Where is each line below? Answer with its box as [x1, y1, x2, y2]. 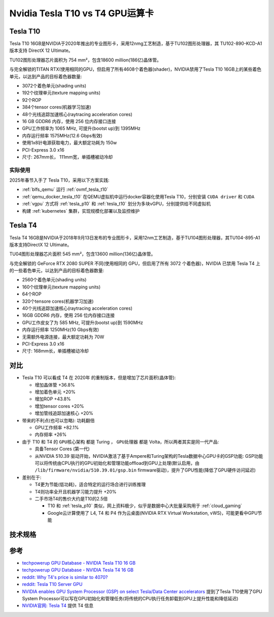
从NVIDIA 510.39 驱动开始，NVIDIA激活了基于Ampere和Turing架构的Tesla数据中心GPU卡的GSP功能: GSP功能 [35, 453, 263, 459]
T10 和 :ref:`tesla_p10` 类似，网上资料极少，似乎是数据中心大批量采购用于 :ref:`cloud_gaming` [47, 503, 242, 509]
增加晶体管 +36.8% [35, 381, 76, 388]
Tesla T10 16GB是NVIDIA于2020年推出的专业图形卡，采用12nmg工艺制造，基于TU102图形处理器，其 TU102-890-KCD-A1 [9, 41, 262, 47]
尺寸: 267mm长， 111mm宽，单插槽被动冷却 [22, 154, 113, 160]
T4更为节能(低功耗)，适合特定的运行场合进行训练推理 [35, 481, 146, 488]
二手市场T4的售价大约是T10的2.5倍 [35, 495, 108, 502]
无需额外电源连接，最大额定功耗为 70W [22, 334, 105, 340]
